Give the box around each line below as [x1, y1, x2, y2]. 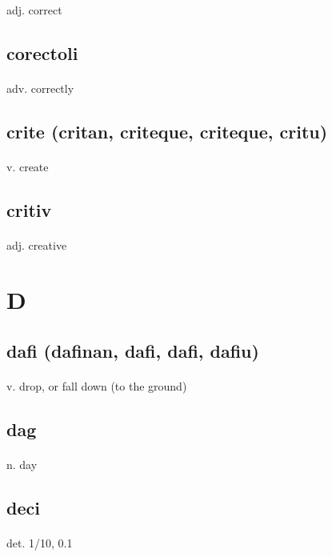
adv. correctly [6, 79, 74, 96]
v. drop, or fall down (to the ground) [6, 377, 187, 394]
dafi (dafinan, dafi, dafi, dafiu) [6, 338, 259, 363]
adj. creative [6, 236, 67, 253]
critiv [6, 197, 52, 222]
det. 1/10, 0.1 [6, 534, 73, 551]
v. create [6, 158, 49, 174]
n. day [6, 455, 38, 472]
